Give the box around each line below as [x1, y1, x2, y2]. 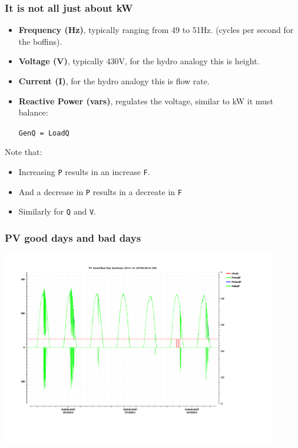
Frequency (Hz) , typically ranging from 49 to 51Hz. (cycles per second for [18, 24, 294, 36]
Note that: [5, 146, 42, 158]
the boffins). [18, 35, 62, 47]
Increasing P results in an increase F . [18, 166, 150, 178]
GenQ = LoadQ [18, 129, 69, 137]
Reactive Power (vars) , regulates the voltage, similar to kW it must [18, 94, 273, 107]
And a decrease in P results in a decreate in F [18, 185, 182, 197]
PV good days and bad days [5, 230, 141, 245]
